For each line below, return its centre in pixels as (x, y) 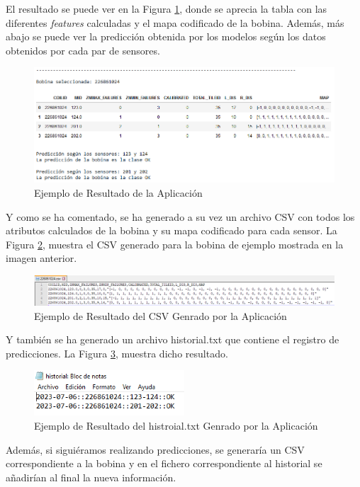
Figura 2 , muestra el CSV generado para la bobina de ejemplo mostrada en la (175, 244)
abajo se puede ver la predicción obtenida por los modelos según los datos (166, 36)
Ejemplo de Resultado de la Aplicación (118, 192)
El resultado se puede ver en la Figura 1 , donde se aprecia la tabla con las (167, 8)
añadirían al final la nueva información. (91, 477)
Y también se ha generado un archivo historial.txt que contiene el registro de (173, 339)
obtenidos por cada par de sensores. (83, 50)
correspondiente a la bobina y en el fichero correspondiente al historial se (164, 463)
